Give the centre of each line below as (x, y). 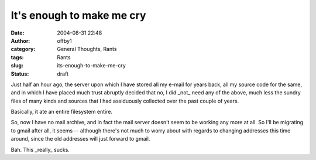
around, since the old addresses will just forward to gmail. (80, 139)
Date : (18, 33)
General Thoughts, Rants (87, 49)
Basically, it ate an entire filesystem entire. (62, 112)
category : (23, 49)
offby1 (65, 40)
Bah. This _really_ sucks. (40, 149)
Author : (20, 40)
